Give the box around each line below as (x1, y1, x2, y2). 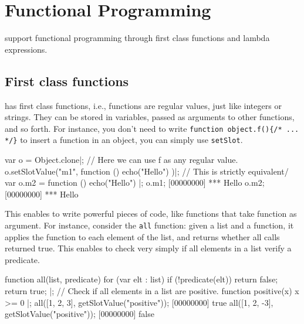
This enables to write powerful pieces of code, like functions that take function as (5, 207, 297, 220)
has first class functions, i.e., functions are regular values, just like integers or (5, 99, 282, 111)
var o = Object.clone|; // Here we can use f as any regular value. (5, 154, 238, 166)
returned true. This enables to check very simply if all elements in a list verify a (5, 242, 292, 254)
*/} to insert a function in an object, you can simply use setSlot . (5, 134, 243, 146)
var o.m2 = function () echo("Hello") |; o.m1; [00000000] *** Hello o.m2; (5, 176, 265, 189)
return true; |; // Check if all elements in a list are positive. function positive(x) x (5, 285, 299, 297)
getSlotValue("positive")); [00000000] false (5, 308, 154, 320)
